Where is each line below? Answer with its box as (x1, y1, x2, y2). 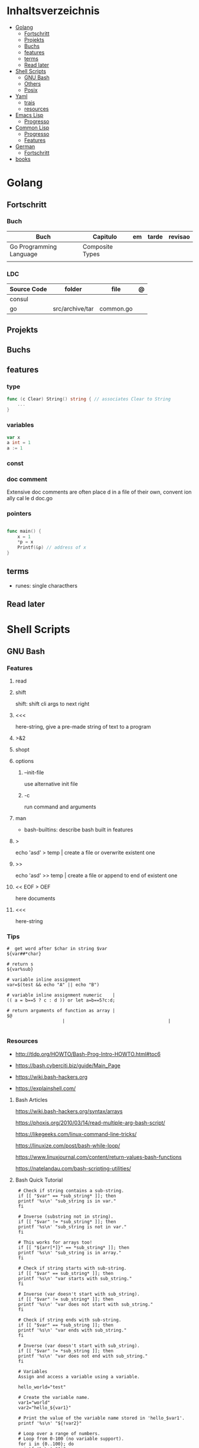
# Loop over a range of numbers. (18, 1430, 100, 1436)
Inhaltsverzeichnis (6, 4, 100, 18)
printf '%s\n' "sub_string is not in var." (18, 1224, 127, 1230)
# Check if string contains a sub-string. (18, 1188, 125, 1193)
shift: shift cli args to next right (15, 700, 90, 707)
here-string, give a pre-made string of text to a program (15, 723, 151, 730)
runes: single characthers (15, 582, 78, 589)
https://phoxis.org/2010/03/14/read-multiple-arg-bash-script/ (15, 1119, 165, 1126)
